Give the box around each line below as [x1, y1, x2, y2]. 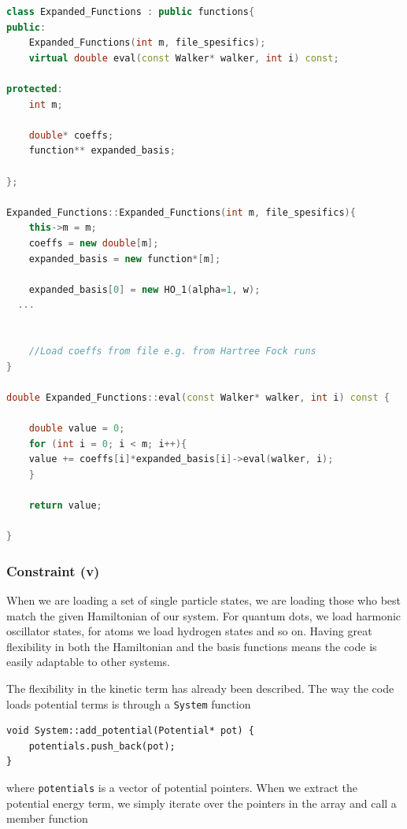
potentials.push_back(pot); [28, 740, 176, 752]
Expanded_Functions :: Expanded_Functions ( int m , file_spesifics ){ [6, 206, 356, 218]
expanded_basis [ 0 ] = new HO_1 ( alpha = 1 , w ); [28, 283, 261, 295]
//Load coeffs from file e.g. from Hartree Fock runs [28, 346, 316, 357]
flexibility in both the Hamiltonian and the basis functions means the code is [6, 638, 377, 654]
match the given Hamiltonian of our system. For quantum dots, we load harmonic [6, 607, 401, 624]
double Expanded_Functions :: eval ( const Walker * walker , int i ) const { [6, 391, 390, 403]
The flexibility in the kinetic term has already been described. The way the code [6, 679, 394, 696]
